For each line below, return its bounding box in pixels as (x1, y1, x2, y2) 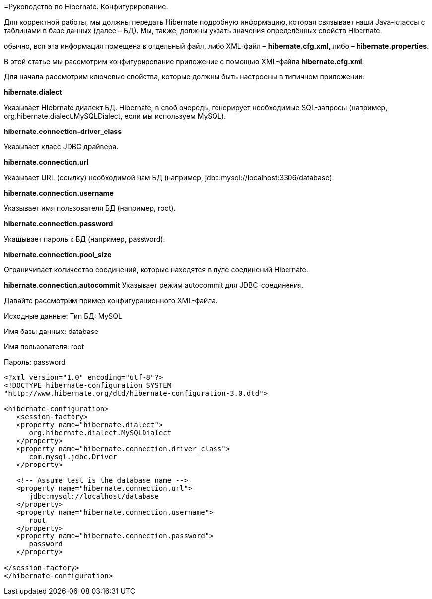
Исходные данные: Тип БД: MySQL (4, 312, 122, 320)
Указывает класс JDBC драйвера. (4, 142, 119, 151)
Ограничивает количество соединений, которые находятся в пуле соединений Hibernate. (4, 266, 308, 274)
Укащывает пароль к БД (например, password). (4, 235, 165, 243)
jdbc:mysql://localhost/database (29, 492, 159, 500)
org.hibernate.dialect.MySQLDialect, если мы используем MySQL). (4, 112, 226, 120)
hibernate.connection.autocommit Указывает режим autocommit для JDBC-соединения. (4, 281, 304, 289)
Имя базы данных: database (4, 327, 99, 335)
